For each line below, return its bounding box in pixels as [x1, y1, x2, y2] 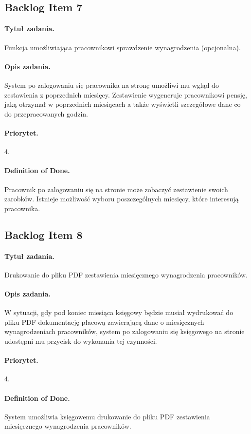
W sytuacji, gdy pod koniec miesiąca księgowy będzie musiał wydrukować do [4, 307, 233, 317]
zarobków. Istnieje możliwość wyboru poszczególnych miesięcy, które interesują [4, 194, 239, 204]
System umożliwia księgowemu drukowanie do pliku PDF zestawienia [4, 411, 210, 421]
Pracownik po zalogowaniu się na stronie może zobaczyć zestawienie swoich [4, 184, 228, 194]
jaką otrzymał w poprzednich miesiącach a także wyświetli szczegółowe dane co [4, 99, 241, 109]
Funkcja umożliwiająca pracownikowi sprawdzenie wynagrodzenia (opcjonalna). [4, 42, 241, 52]
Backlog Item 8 [4, 227, 83, 242]
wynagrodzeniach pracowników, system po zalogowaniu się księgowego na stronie [4, 326, 245, 336]
